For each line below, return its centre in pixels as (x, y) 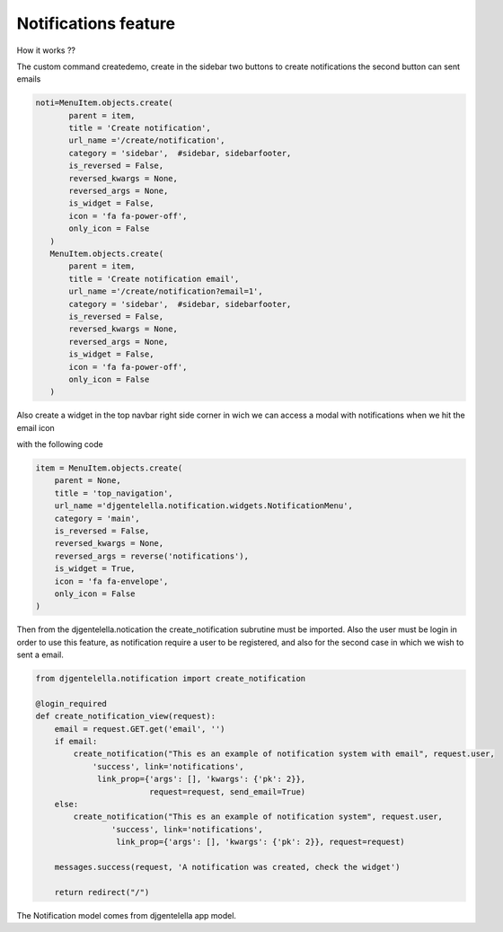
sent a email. (40, 655)
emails (29, 79)
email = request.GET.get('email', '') (140, 729)
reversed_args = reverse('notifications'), (151, 556)
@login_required (71, 703)
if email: (76, 742)
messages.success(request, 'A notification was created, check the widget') (227, 867)
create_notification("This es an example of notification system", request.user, (258, 817)
